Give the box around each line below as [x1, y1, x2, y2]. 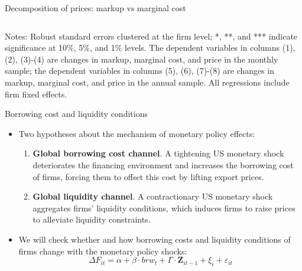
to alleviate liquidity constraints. [33, 213, 151, 226]
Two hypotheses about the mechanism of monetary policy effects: [18, 127, 255, 139]
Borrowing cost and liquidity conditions [5, 107, 148, 120]
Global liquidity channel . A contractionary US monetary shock [33, 190, 273, 203]
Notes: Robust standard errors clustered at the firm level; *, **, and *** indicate [5, 30, 298, 42]
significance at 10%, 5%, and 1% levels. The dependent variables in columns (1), [5, 41, 295, 54]
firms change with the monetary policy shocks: [18, 244, 187, 257]
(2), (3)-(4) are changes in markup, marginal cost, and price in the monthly [5, 53, 278, 65]
